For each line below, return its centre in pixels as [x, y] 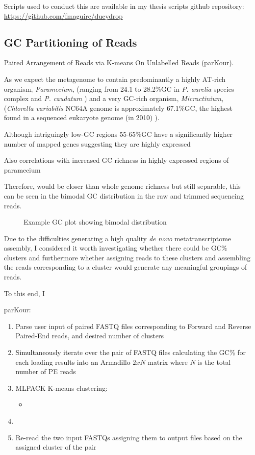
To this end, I [25, 293]
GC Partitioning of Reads [71, 42]
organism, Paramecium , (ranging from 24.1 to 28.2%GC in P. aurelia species [119, 88]
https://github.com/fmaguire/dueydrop [64, 15]
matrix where [168, 362]
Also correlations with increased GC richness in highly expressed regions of [116, 160]
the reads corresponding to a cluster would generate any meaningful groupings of [126, 267]
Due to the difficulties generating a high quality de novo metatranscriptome [118, 238]
